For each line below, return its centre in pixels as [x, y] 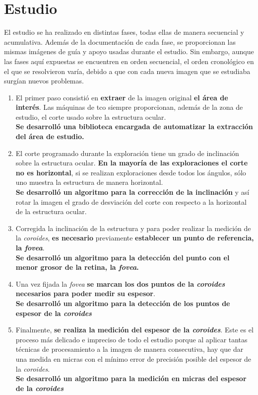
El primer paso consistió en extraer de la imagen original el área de [122, 97]
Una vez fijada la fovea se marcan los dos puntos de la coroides [120, 283]
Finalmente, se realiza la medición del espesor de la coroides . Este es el [134, 330]
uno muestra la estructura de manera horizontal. [89, 182]
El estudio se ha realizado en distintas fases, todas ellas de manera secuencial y [124, 32]
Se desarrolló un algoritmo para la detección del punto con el [123, 257]
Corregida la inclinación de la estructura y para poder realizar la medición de [133, 228]
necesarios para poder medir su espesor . [85, 293]
